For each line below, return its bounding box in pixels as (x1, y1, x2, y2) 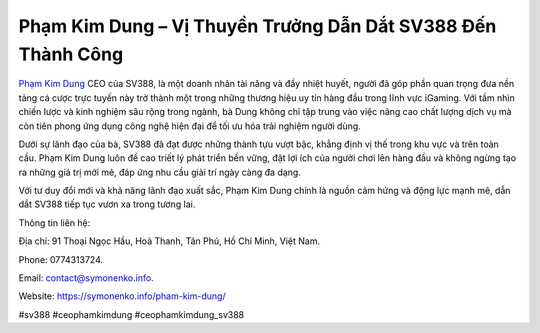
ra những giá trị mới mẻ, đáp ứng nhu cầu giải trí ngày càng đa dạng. (18, 166, 302, 178)
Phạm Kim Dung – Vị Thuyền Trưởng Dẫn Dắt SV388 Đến (18, 15, 497, 37)
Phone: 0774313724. (18, 253, 104, 265)
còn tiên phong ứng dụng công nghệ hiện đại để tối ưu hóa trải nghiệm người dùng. (18, 120, 362, 132)
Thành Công (18, 43, 124, 65)
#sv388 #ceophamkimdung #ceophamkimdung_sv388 (18, 308, 245, 320)
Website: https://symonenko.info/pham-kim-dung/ (18, 290, 226, 302)
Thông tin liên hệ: (18, 216, 91, 229)
